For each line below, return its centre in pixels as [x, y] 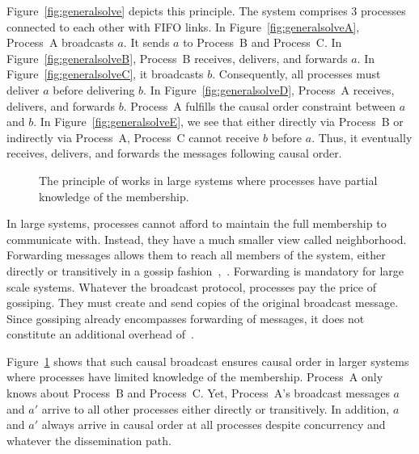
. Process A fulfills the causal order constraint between [260, 105]
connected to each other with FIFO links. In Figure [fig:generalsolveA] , [183, 26]
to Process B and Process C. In [262, 42]
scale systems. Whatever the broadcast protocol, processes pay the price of [191, 286]
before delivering [94, 89]
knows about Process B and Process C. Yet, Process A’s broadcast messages [198, 393]
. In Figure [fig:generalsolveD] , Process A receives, [269, 89]
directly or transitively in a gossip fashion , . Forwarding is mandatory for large [205, 270]
